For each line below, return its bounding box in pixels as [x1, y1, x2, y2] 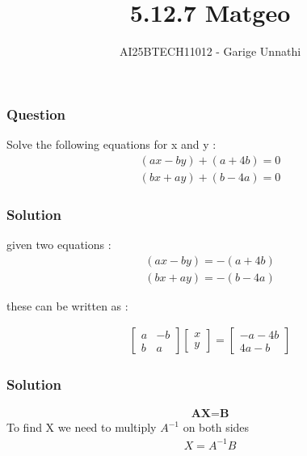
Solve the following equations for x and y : [6, 136, 217, 153]
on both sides [183, 419, 250, 436]
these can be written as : [6, 297, 128, 314]
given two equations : [6, 235, 111, 252]
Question [6, 103, 66, 124]
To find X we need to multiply [6, 419, 157, 436]
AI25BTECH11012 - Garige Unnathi [119, 43, 301, 60]
